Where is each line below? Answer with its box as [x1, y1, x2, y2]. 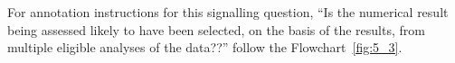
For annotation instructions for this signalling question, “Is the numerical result [7, 3, 449, 21]
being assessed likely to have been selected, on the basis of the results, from [7, 20, 425, 39]
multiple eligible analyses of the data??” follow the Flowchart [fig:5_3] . [7, 38, 403, 57]
